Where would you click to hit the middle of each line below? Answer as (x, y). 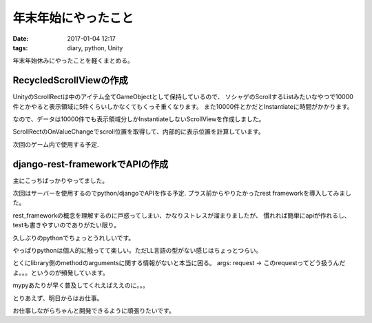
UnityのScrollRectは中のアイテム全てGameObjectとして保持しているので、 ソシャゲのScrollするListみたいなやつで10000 (183, 97)
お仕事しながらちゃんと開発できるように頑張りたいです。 (94, 311)
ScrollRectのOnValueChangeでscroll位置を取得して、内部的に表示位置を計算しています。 (138, 132)
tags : (20, 48)
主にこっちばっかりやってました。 (61, 180)
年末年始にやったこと (73, 18)
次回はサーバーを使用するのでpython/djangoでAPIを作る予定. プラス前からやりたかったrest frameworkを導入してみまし (182, 194)
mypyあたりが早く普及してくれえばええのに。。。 (81, 285)
